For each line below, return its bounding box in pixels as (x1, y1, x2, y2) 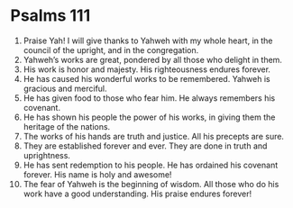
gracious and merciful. (23, 83, 107, 94)
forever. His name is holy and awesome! (23, 168, 172, 180)
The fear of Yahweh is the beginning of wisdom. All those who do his (23, 178, 279, 189)
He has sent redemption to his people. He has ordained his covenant (23, 159, 279, 170)
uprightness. (23, 149, 71, 160)
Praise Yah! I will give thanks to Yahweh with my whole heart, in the (23, 35, 273, 46)
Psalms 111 (10, 5, 91, 26)
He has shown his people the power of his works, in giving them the (23, 112, 276, 122)
